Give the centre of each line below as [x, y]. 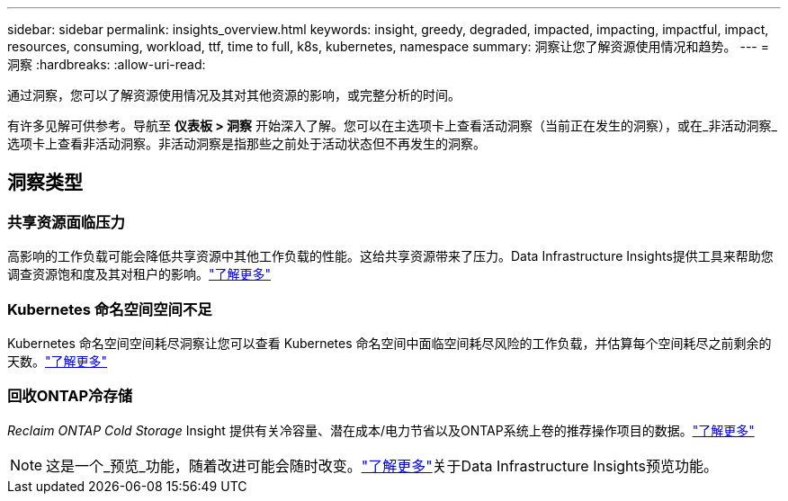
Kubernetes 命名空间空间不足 [110, 309]
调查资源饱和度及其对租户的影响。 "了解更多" [139, 274]
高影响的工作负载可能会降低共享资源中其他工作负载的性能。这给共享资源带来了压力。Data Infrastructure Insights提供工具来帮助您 [390, 256]
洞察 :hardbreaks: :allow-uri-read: [107, 64]
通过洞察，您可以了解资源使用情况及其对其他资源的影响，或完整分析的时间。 [234, 95]
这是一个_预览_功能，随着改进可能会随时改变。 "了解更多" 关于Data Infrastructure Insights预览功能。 [382, 465]
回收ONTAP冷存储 [70, 396]
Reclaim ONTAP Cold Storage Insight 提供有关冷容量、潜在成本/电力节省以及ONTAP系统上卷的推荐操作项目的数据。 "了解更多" [381, 430]
